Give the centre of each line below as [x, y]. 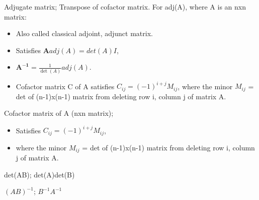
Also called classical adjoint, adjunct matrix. [84, 33]
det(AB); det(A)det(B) [39, 174]
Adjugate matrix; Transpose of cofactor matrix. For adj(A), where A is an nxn [125, 7]
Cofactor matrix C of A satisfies [65, 86]
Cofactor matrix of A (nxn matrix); [59, 113]
